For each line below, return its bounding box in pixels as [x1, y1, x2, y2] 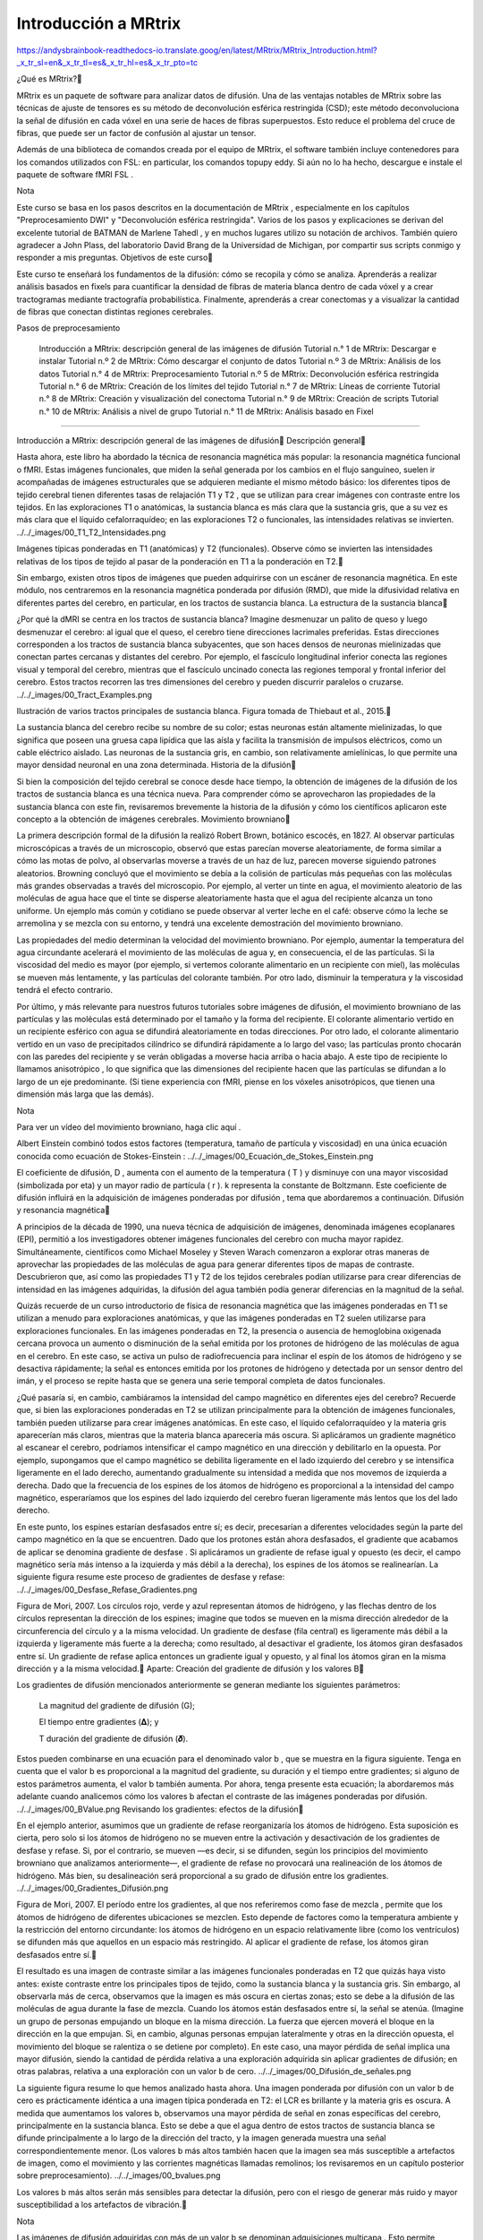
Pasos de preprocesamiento [16, 323, 121, 333]
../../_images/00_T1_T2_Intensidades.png [16, 527, 166, 538]
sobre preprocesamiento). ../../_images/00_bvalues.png [16, 2170, 221, 2181]
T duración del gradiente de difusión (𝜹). [38, 1733, 189, 1744]
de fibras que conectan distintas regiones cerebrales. [16, 306, 214, 317]
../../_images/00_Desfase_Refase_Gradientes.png [16, 1584, 198, 1595]
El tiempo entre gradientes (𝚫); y [38, 1717, 159, 1727]
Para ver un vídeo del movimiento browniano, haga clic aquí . [16, 1122, 241, 1133]
